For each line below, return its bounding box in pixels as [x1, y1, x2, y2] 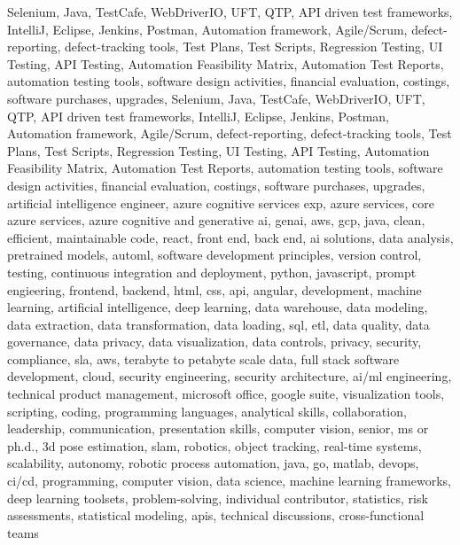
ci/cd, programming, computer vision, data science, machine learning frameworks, [7, 471, 451, 490]
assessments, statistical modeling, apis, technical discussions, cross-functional [7, 506, 425, 525]
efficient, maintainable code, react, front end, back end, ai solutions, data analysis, [7, 228, 454, 246]
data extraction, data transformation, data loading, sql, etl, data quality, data [7, 315, 430, 333]
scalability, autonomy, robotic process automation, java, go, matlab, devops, [7, 454, 419, 472]
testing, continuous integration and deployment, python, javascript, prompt [7, 262, 417, 281]
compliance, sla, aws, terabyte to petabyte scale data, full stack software [7, 349, 400, 368]
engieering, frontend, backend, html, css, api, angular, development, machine [7, 280, 422, 299]
